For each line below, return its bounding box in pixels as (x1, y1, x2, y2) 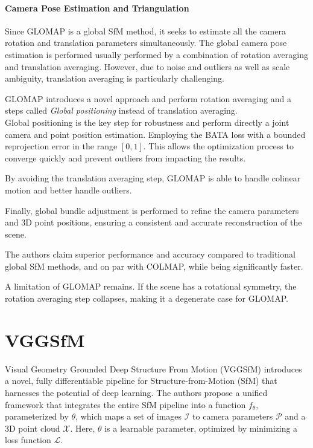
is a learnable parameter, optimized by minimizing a (104, 421, 298, 434)
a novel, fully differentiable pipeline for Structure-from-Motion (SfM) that (5, 374, 277, 387)
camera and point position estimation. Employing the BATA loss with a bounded (5, 128, 306, 140)
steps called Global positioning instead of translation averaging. (5, 104, 238, 117)
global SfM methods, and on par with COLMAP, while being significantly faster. (5, 259, 303, 272)
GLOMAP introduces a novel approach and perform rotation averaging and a (5, 92, 291, 105)
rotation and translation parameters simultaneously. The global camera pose (5, 36, 287, 49)
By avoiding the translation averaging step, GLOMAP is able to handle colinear (5, 172, 301, 184)
